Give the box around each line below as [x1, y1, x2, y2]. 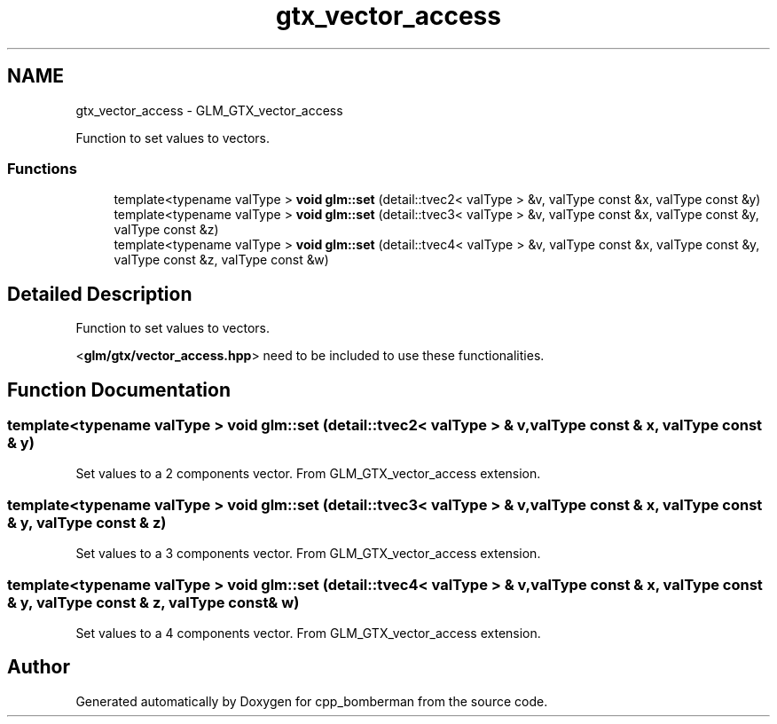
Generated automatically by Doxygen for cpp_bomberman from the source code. [75, 693, 548, 709]
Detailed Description [7, 282, 192, 305]
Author [7, 656, 70, 679]
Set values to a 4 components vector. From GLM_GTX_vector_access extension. [75, 625, 541, 641]
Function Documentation [7, 378, 231, 401]
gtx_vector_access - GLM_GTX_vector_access [75, 102, 343, 118]
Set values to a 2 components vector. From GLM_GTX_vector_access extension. [75, 466, 541, 482]
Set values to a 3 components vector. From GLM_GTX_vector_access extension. [75, 546, 541, 562]
